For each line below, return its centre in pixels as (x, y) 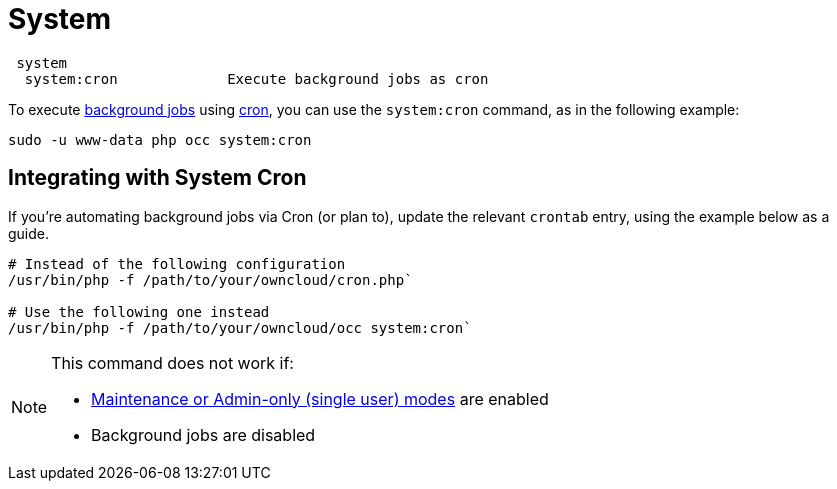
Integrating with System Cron (157, 178)
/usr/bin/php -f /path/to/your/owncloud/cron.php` (210, 279)
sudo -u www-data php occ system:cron (160, 139)
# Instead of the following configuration (177, 263)
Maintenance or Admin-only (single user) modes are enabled (320, 398)
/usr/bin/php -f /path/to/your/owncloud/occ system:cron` (240, 327)
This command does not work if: (172, 362)
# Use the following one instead (139, 311)
